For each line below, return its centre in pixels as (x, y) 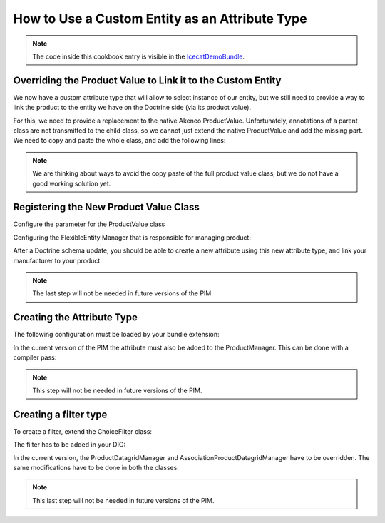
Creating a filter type (60, 414)
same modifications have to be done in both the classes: (96, 467)
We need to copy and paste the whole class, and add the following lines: (119, 141)
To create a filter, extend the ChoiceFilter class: (83, 431)
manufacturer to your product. (58, 260)
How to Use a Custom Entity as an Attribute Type (160, 19)
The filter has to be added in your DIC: (70, 445)
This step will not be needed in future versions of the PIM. (117, 390)
